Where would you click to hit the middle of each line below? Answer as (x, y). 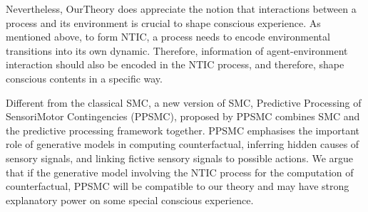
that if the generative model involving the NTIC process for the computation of (180, 172)
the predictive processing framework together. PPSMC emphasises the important (183, 130)
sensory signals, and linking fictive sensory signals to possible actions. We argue (180, 158)
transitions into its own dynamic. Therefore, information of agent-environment (177, 50)
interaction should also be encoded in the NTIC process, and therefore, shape (175, 64)
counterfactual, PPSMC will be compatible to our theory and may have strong (178, 186)
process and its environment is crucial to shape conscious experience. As (163, 22)
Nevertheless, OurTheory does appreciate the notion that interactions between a (181, 9)
